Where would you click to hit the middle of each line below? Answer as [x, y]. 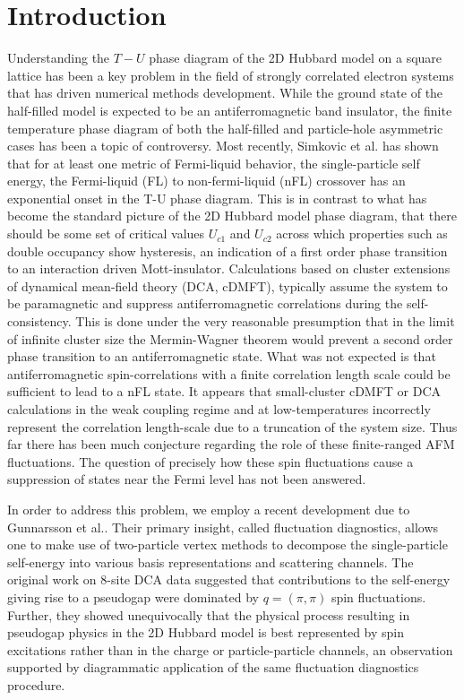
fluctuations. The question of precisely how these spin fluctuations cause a [211, 461]
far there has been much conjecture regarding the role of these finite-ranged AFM [231, 444]
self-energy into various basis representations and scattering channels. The [211, 562]
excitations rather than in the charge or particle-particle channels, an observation [230, 649]
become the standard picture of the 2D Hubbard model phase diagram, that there [232, 216]
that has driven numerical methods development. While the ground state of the [225, 93]
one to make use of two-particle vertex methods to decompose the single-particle [228, 544]
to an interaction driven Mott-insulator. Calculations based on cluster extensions [229, 268]
